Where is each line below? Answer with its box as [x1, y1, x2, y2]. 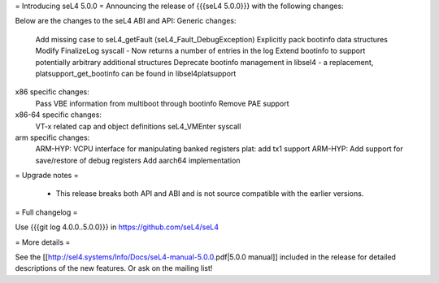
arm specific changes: [15, 133, 90, 142]
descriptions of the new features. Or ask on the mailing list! [15, 263, 213, 273]
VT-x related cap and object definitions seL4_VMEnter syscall [35, 121, 241, 131]
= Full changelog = [15, 207, 78, 217]
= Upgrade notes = [15, 171, 79, 181]
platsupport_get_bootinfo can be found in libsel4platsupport [35, 68, 237, 78]
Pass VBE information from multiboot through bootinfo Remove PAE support [35, 98, 289, 108]
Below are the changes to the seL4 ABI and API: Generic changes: [15, 16, 237, 26]
